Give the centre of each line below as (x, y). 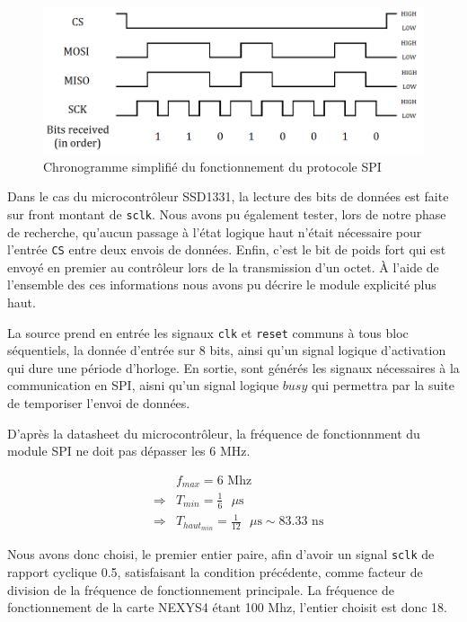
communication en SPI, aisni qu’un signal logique (143, 385)
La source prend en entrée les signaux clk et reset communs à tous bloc (208, 332)
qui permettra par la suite (383, 385)
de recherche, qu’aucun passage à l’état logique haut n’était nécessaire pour (215, 231)
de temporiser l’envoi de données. (99, 403)
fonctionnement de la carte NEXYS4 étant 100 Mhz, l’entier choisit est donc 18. (228, 607)
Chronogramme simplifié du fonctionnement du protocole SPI (212, 166)
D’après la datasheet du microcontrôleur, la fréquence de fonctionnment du (214, 433)
